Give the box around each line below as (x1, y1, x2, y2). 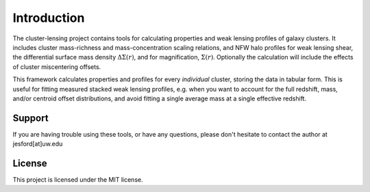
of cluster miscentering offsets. (12, 62, 101, 71)
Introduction (12, 10, 85, 25)
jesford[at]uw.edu (12, 140, 63, 148)
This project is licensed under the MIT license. (12, 176, 143, 184)
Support (12, 112, 49, 124)
